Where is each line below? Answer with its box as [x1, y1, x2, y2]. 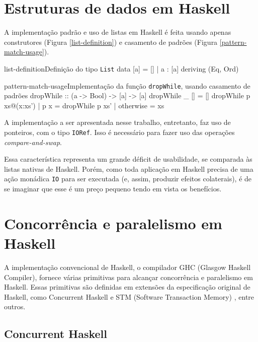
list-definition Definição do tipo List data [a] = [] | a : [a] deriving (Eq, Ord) [4, 63, 239, 74]
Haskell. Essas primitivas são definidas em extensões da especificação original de [4, 282, 250, 292]
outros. [4, 301, 26, 312]
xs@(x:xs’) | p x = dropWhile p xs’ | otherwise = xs [4, 100, 164, 110]
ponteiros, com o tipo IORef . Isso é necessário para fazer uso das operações [4, 127, 235, 137]
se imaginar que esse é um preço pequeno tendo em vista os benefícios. [4, 183, 222, 194]
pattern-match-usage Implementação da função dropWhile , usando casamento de [4, 80, 250, 91]
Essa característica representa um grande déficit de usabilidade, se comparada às [4, 154, 252, 164]
